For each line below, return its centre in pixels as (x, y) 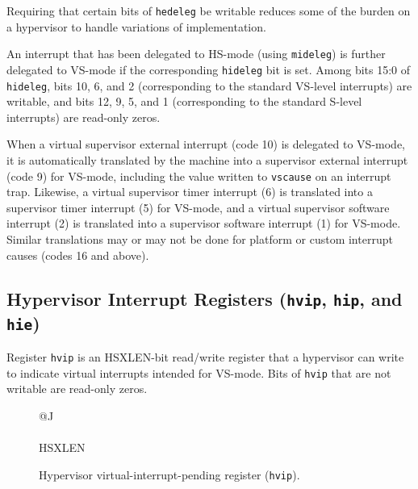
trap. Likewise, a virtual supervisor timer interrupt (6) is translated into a (190, 192)
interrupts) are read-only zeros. (84, 117)
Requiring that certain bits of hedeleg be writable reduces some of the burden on (209, 10)
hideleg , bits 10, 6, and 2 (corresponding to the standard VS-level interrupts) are (209, 85)
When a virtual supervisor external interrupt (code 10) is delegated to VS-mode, (206, 144)
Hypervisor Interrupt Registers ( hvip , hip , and (205, 298)
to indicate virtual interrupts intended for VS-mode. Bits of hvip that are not (199, 372)
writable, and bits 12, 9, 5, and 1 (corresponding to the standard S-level (184, 101)
